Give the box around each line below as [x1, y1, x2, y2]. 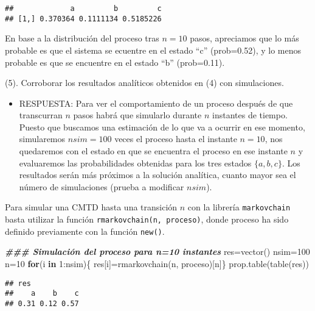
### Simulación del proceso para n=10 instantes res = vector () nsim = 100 [5, 245, 310, 258]
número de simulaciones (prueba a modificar [19, 180, 184, 193]
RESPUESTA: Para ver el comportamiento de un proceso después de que [19, 96, 293, 109]
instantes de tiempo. [212, 109, 288, 121]
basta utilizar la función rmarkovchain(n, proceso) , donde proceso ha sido [5, 213, 289, 226]
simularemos [19, 132, 66, 145]
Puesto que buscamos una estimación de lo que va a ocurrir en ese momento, [19, 120, 305, 133]
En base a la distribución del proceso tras [5, 32, 159, 45]
